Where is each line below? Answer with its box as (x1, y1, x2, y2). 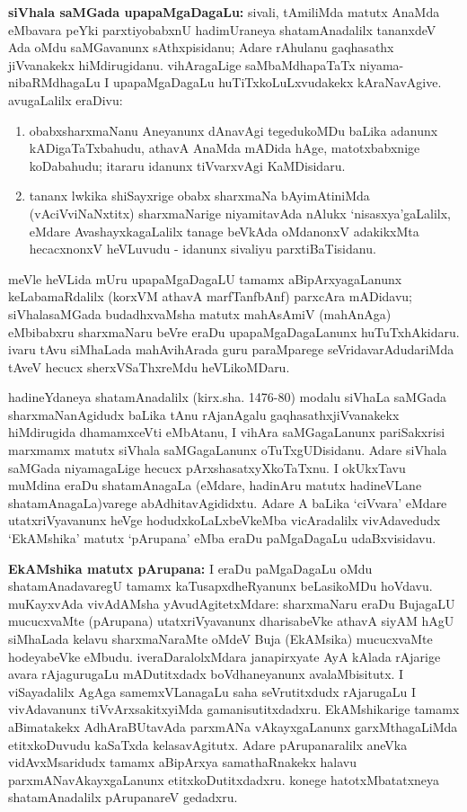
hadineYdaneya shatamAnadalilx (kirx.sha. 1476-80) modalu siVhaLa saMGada (8, 388, 446, 406)
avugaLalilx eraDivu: (8, 90, 123, 109)
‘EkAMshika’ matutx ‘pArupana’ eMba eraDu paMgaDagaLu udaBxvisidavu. (8, 529, 436, 548)
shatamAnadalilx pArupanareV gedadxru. (8, 788, 238, 807)
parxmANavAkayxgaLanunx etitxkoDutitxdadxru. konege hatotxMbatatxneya (8, 770, 440, 789)
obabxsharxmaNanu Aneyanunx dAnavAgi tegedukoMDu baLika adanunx (29, 120, 438, 139)
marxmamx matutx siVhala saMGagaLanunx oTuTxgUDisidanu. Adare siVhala (8, 441, 447, 460)
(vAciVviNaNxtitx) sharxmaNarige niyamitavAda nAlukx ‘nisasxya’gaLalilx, (29, 203, 451, 222)
